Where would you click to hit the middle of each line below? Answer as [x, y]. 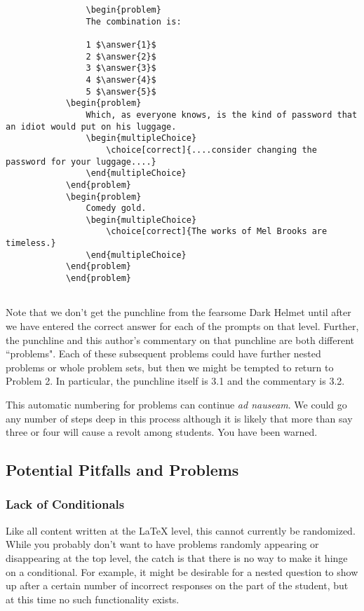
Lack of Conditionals [65, 504]
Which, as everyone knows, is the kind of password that [222, 115]
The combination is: [134, 21]
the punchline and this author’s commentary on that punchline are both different [180, 339]
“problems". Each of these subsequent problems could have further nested [163, 353]
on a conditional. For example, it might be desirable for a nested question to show [182, 571]
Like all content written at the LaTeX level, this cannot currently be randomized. [181, 530]
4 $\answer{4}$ [121, 80]
